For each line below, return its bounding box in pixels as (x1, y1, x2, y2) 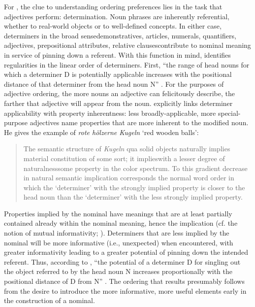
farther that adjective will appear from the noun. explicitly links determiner (4, 98, 233, 108)
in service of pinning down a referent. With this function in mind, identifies (4, 49, 231, 60)
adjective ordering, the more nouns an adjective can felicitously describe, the (4, 88, 235, 99)
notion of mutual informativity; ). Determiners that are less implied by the (4, 228, 229, 238)
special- (218, 107, 241, 118)
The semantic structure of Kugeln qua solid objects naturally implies (23, 143, 230, 154)
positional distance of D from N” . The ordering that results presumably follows (4, 276, 245, 286)
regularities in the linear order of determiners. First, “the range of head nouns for (4, 59, 250, 69)
